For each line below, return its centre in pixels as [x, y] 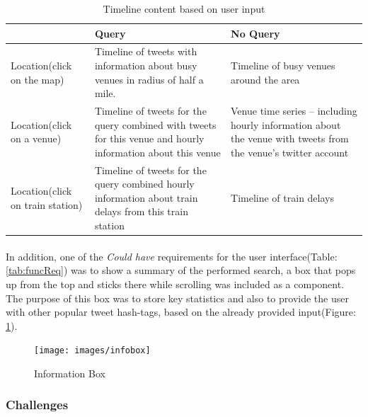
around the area [265, 79]
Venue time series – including [294, 111]
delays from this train [141, 211]
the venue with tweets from [290, 138]
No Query [255, 33]
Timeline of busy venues [283, 65]
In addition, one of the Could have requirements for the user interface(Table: [172, 256]
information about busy [146, 65]
